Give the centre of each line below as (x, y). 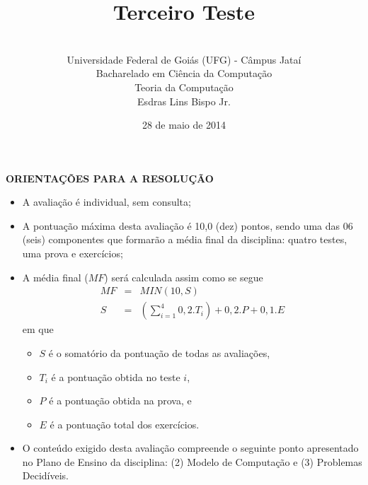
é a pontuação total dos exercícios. (125, 424)
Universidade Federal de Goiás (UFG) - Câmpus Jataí (184, 59)
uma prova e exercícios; (73, 253)
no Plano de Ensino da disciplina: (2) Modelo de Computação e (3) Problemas (192, 461)
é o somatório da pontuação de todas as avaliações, (159, 352)
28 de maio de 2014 (184, 125)
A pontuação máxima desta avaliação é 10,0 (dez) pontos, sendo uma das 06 (188, 225)
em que (38, 329)
